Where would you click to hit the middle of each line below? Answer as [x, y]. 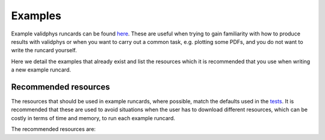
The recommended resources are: [54, 129]
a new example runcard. [41, 70]
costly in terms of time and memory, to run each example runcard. [93, 118]
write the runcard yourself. [44, 50]
